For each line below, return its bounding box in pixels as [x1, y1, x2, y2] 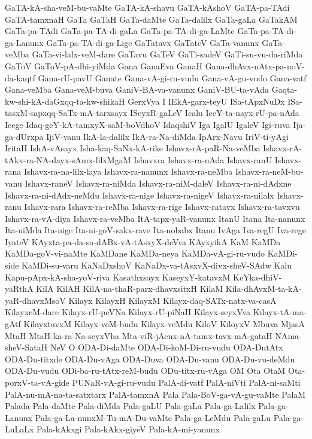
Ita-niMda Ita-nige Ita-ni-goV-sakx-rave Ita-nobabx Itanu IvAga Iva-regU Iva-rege [5, 224, 306, 236]
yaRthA [5, 282, 34, 295]
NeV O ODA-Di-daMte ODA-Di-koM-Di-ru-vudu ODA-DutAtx [50, 341, 283, 353]
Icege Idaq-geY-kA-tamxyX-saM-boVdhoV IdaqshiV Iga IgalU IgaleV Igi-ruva [5, 118, 290, 130]
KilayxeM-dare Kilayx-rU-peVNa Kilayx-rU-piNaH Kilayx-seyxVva [5, 306, 251, 318]
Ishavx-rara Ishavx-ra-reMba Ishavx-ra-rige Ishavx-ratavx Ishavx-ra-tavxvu [24, 200, 300, 213]
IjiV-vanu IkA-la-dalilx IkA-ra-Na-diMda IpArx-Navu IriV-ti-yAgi [46, 130, 289, 142]
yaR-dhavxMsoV [5, 294, 66, 306]
